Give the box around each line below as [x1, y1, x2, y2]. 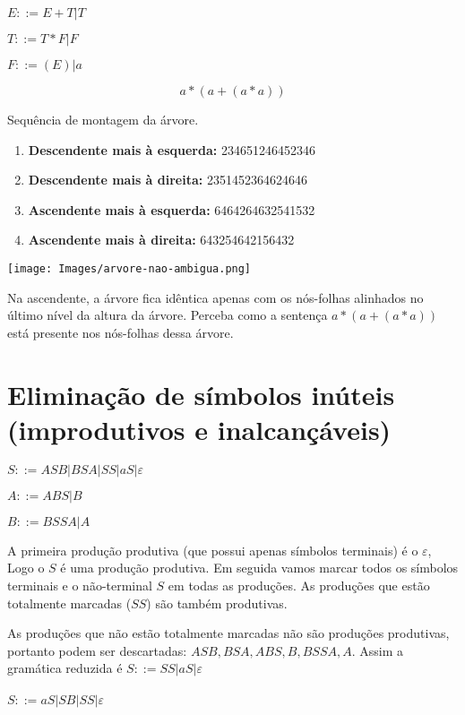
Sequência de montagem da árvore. [7, 110, 199, 128]
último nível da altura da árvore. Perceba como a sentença [7, 306, 328, 324]
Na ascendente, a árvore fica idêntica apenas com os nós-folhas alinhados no [7, 288, 424, 306]
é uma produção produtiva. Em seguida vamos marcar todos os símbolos [60, 558, 459, 577]
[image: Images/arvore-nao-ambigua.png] [7, 262, 252, 275]
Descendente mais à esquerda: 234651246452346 [28, 140, 315, 159]
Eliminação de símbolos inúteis [7, 375, 395, 412]
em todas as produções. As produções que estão [168, 575, 430, 594]
